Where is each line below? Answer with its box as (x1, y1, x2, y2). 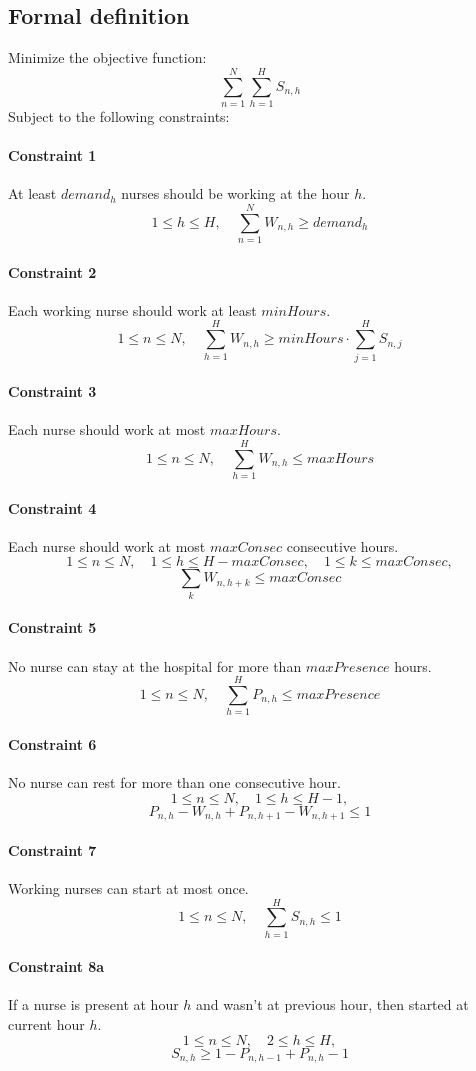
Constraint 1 (8, 145, 97, 166)
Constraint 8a (8, 956, 105, 977)
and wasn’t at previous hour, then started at (196, 994, 469, 1015)
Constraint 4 (8, 497, 97, 518)
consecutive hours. (286, 535, 399, 556)
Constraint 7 (8, 839, 97, 860)
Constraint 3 (8, 381, 97, 402)
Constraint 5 (8, 617, 97, 638)
